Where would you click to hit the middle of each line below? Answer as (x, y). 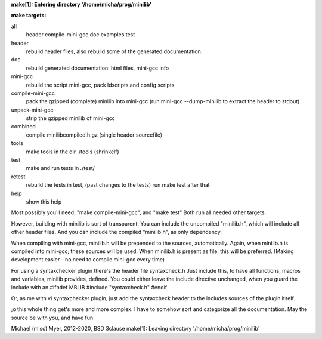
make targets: (29, 16)
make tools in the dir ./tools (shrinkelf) (72, 152)
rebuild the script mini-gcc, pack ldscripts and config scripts (100, 85)
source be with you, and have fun (52, 318)
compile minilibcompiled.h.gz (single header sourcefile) (94, 135)
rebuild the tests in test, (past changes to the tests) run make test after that (118, 185)
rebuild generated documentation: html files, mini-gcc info (97, 68)
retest (18, 177)
